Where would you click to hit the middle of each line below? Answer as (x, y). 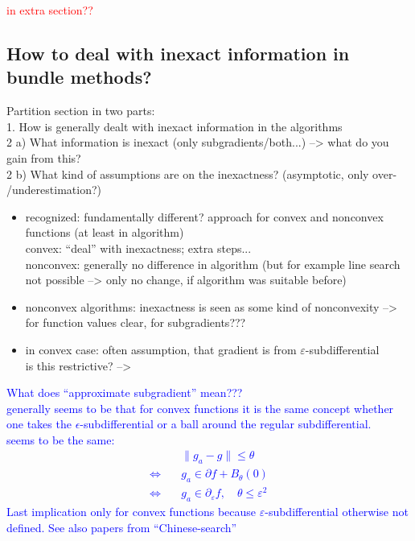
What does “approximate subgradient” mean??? (125, 392)
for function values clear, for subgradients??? (136, 322)
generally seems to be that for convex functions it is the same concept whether (200, 408)
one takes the (39, 424)
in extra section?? (50, 10)
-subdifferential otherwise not (337, 512)
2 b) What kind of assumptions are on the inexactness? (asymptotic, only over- (202, 173)
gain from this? (44, 157)
